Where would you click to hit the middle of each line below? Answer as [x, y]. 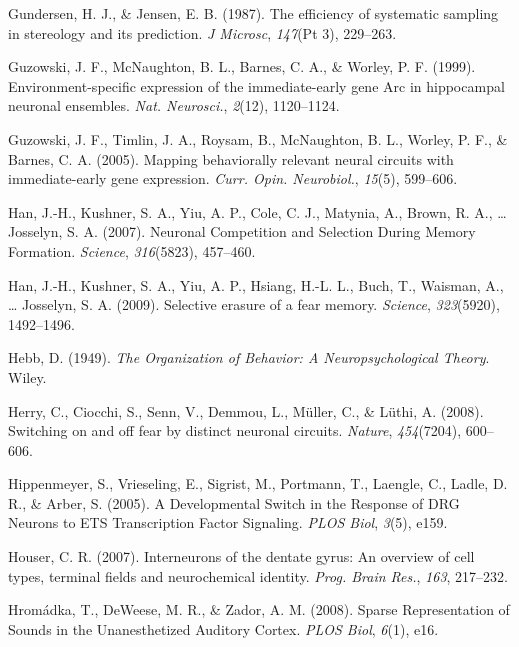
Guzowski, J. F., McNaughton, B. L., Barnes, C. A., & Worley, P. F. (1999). [242, 66]
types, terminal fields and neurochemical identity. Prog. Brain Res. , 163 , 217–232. [258, 575]
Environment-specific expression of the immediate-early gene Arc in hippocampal [256, 85]
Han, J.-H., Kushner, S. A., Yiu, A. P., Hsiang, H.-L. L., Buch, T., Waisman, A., [256, 284]
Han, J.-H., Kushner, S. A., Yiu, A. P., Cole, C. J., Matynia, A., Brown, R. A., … [257, 211]
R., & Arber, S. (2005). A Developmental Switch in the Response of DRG [234, 502]
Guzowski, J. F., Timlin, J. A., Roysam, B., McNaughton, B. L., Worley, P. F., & [258, 138]
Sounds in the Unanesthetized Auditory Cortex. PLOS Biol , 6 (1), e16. [223, 628]
